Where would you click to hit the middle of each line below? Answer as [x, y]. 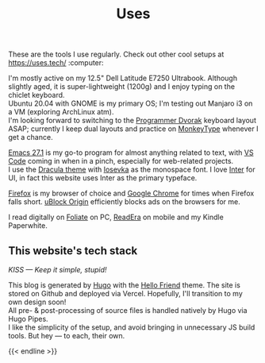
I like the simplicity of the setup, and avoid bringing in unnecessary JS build [132, 327]
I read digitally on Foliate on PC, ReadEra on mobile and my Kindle [116, 217]
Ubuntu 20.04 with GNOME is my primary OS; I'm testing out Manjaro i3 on [131, 103]
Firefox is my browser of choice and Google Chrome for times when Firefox [131, 193]
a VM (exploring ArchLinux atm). [61, 112]
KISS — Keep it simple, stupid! [58, 270]
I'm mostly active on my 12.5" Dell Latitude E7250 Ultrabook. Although [123, 78]
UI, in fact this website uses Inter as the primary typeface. [103, 178]
